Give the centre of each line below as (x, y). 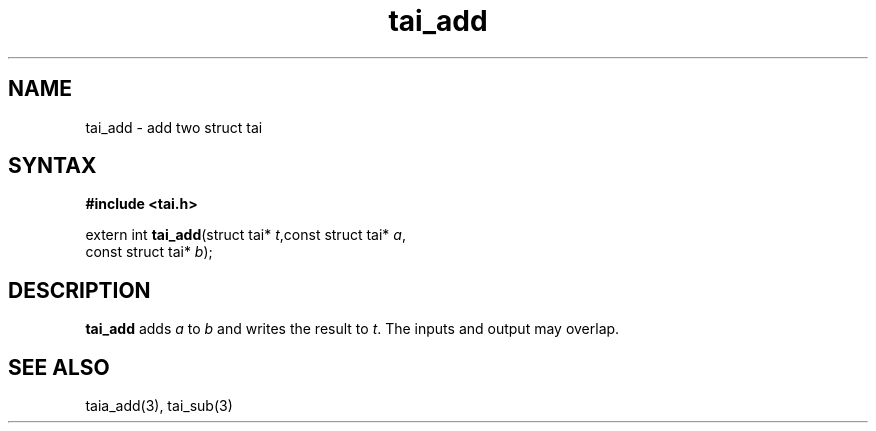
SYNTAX (52, 166)
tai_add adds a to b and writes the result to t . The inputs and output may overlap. (352, 329)
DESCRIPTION (79, 290)
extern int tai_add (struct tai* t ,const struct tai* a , (245, 235)
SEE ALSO (59, 367)
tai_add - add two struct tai (174, 127)
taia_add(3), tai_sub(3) (159, 406)
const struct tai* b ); (149, 252)
